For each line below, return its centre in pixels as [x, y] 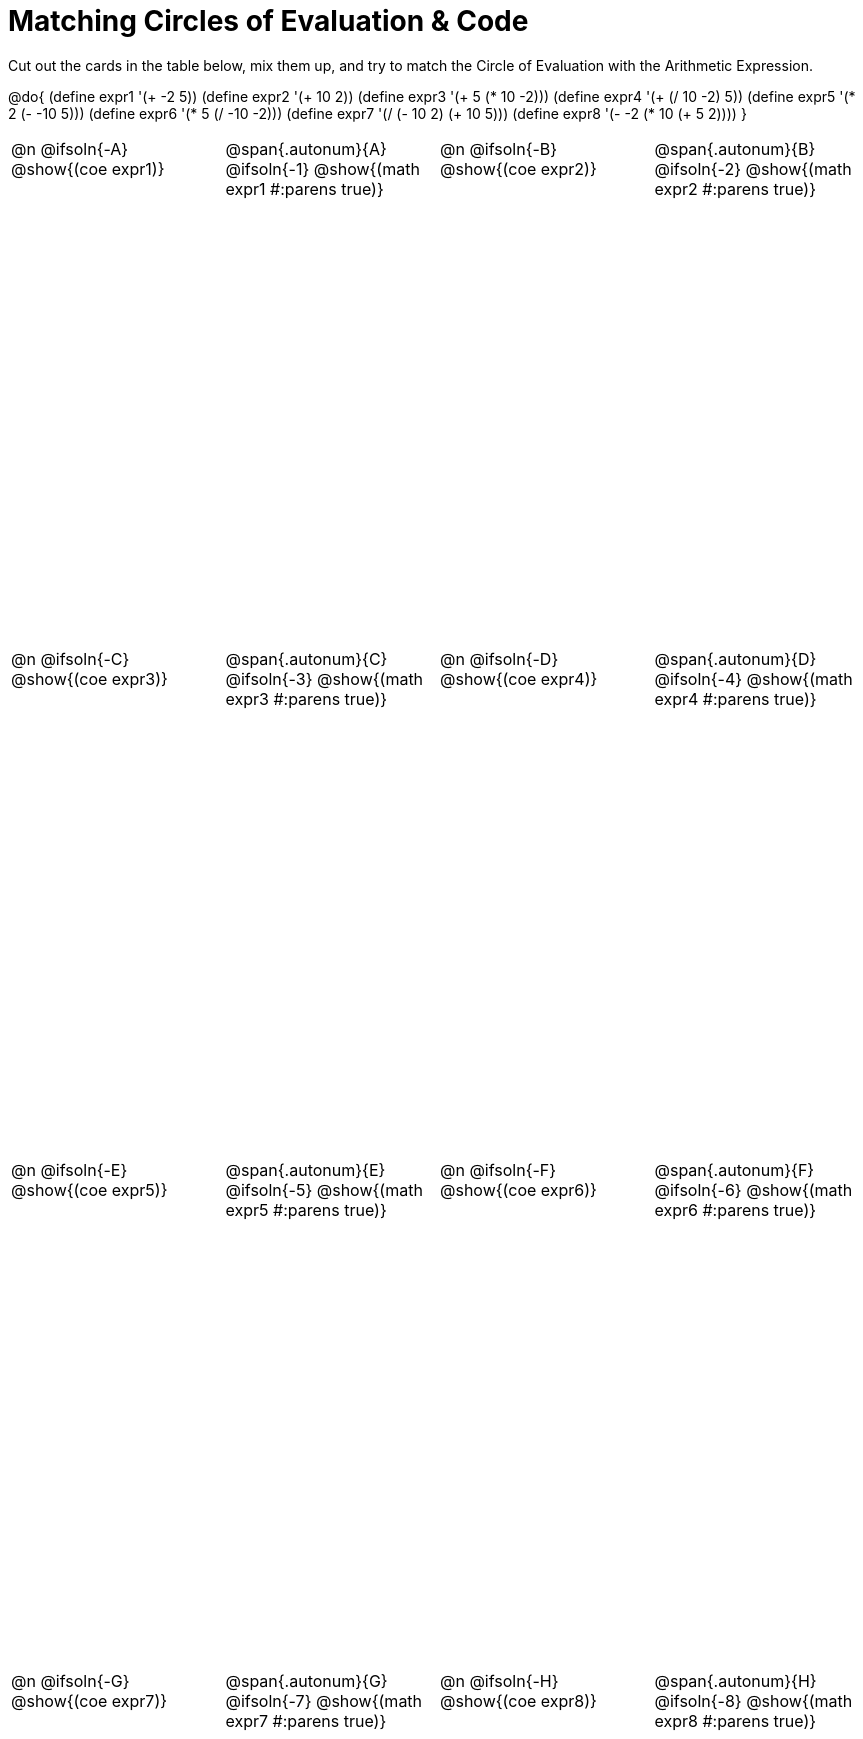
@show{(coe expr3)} [89, 679]
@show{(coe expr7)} [89, 1700]
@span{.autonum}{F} [734, 1169]
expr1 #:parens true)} [304, 188]
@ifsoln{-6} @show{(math [753, 1189]
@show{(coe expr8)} [518, 1700]
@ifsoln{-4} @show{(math [753, 679]
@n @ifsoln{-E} [69, 1169]
